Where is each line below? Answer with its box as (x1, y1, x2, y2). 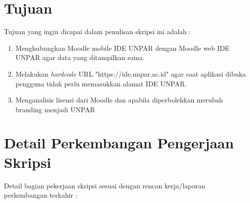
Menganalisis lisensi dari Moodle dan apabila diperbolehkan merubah (15, 95, 223, 105)
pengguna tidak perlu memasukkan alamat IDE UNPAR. (15, 78, 187, 88)
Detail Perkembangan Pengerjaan (4, 133, 234, 153)
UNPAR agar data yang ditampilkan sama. (15, 52, 145, 62)
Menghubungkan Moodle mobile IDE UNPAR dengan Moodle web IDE (15, 42, 230, 53)
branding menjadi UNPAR (15, 104, 95, 114)
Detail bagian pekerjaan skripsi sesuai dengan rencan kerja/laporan (4, 180, 206, 190)
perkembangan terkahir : (4, 190, 78, 200)
